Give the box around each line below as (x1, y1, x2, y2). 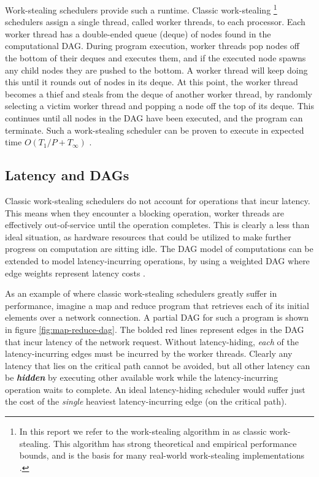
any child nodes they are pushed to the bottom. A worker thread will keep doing (5, 63, 308, 76)
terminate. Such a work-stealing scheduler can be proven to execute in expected (5, 123, 304, 136)
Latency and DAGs (5, 166, 129, 185)
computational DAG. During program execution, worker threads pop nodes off (5, 39, 300, 52)
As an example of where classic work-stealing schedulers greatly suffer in (5, 287, 277, 300)
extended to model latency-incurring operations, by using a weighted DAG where (5, 254, 310, 267)
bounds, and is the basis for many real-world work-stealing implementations (19, 449, 304, 462)
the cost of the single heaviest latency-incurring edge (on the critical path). (5, 395, 287, 408)
